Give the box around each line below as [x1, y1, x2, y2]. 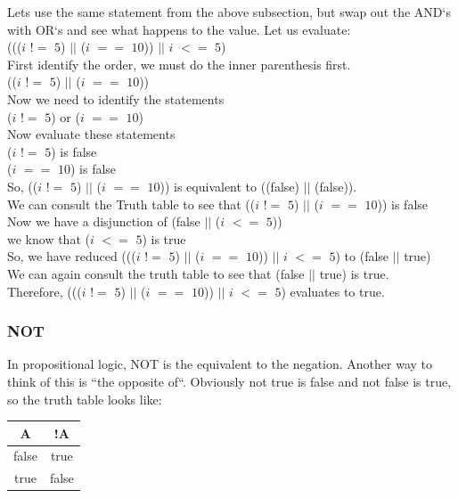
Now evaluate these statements [7, 125, 176, 143]
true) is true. [319, 264, 389, 282]
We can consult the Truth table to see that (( [7, 194, 256, 213]
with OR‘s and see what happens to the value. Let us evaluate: [7, 20, 351, 38]
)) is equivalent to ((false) [159, 176, 299, 195]
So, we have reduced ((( [7, 247, 136, 265]
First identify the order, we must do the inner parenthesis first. [7, 54, 351, 73]
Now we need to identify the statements [7, 89, 225, 108]
